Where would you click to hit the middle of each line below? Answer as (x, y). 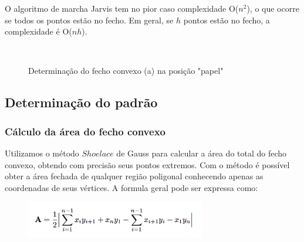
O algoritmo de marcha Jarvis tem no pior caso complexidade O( (122, 8)
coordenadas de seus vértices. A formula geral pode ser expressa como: (131, 187)
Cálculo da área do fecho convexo (85, 131)
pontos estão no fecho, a (227, 20)
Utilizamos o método (42, 153)
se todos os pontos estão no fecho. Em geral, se (89, 20)
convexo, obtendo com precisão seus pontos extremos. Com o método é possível (147, 164)
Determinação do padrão (81, 102)
